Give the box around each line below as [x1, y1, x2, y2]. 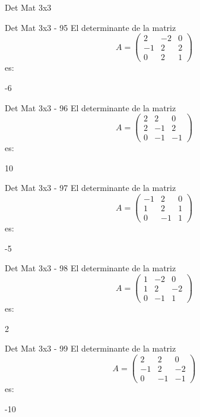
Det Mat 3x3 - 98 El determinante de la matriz [5, 262, 176, 274]
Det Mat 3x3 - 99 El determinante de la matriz [5, 342, 176, 355]
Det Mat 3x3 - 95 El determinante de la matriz [5, 21, 176, 33]
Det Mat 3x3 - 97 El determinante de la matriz [5, 181, 176, 194]
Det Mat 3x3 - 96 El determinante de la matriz [5, 101, 176, 114]
